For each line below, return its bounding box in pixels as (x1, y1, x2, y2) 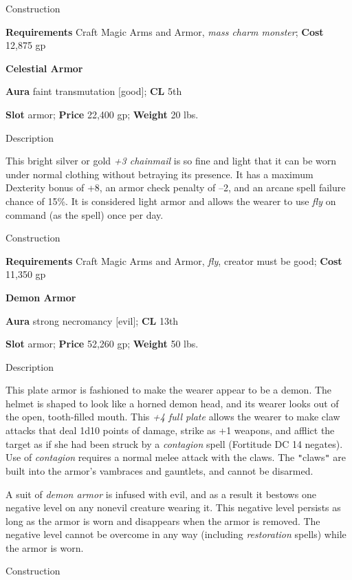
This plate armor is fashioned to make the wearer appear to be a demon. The (5, 383, 332, 397)
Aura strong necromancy (5, 313, 113, 327)
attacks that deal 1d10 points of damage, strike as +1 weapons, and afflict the (5, 423, 335, 438)
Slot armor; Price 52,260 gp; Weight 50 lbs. (5, 336, 199, 351)
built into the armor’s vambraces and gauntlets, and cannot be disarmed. (5, 463, 313, 477)
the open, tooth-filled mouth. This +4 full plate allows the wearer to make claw (5, 409, 340, 424)
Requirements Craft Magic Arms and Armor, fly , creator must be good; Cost (5, 253, 342, 268)
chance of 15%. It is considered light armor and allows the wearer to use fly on (5, 193, 336, 208)
